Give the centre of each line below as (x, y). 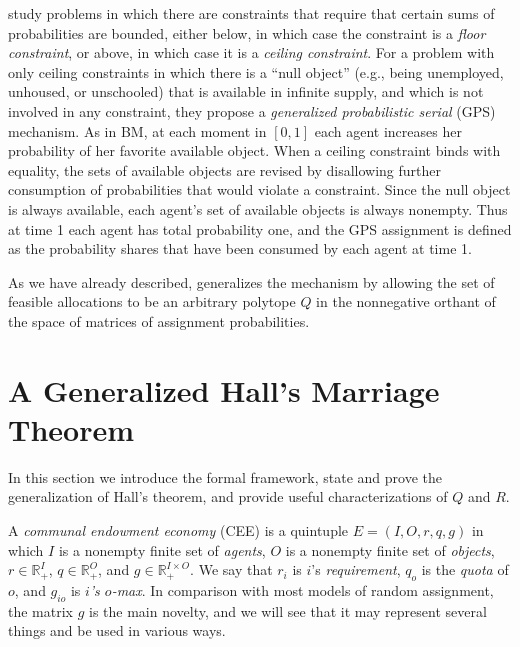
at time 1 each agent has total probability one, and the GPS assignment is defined (260, 228)
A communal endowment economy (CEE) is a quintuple (178, 530)
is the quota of (465, 569)
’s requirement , (356, 569)
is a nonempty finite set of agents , (162, 549)
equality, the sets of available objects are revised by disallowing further (224, 169)
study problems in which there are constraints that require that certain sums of (251, 13)
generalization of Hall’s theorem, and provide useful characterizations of (228, 496)
